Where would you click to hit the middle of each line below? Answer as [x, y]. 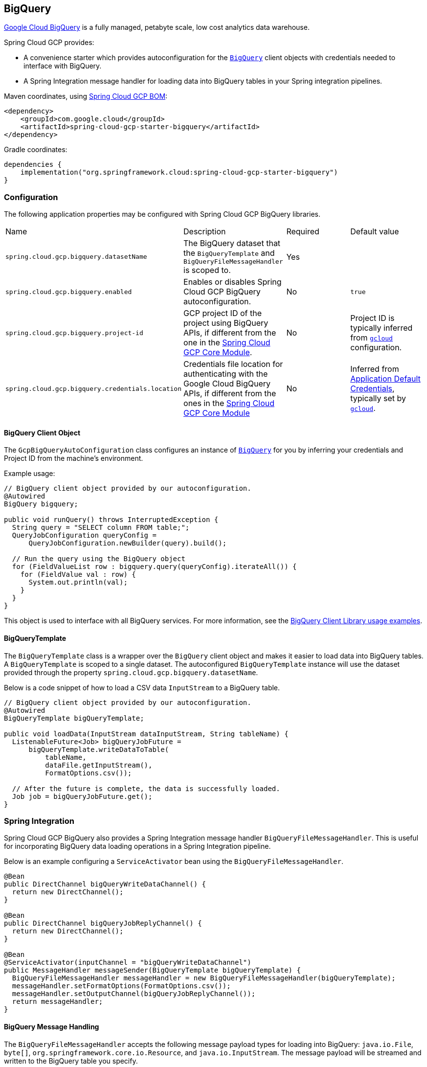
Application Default [385, 379]
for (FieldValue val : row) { [78, 575]
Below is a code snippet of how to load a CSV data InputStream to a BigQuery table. [142, 687]
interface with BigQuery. [63, 66]
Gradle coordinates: [36, 150]
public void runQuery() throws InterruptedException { [111, 520]
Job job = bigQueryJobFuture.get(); [82, 796]
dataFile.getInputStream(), [99, 765]
